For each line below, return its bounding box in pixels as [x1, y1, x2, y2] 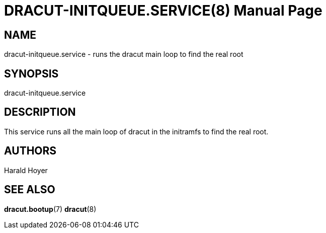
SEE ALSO [4, 183, 55, 196]
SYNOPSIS [4, 67, 59, 80]
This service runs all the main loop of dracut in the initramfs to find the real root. [4, 127, 269, 136]
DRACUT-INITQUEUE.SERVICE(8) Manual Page [4, 2, 322, 19]
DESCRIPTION [4, 106, 76, 119]
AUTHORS [4, 144, 57, 158]
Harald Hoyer [4, 166, 48, 175]
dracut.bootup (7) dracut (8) [4, 204, 97, 213]
